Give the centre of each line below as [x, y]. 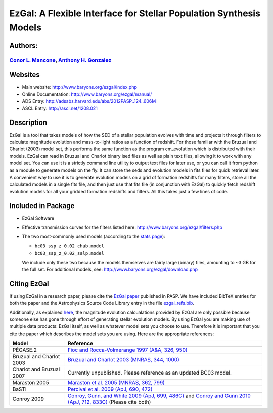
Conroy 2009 [28, 399]
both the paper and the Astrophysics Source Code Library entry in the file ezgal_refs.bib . [102, 303]
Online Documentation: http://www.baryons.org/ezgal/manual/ [87, 94]
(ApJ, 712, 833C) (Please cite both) [109, 402]
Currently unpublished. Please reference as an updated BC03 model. [150, 373]
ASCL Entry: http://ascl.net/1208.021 [60, 108]
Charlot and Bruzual [36, 369]
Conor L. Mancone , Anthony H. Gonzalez [60, 60]
